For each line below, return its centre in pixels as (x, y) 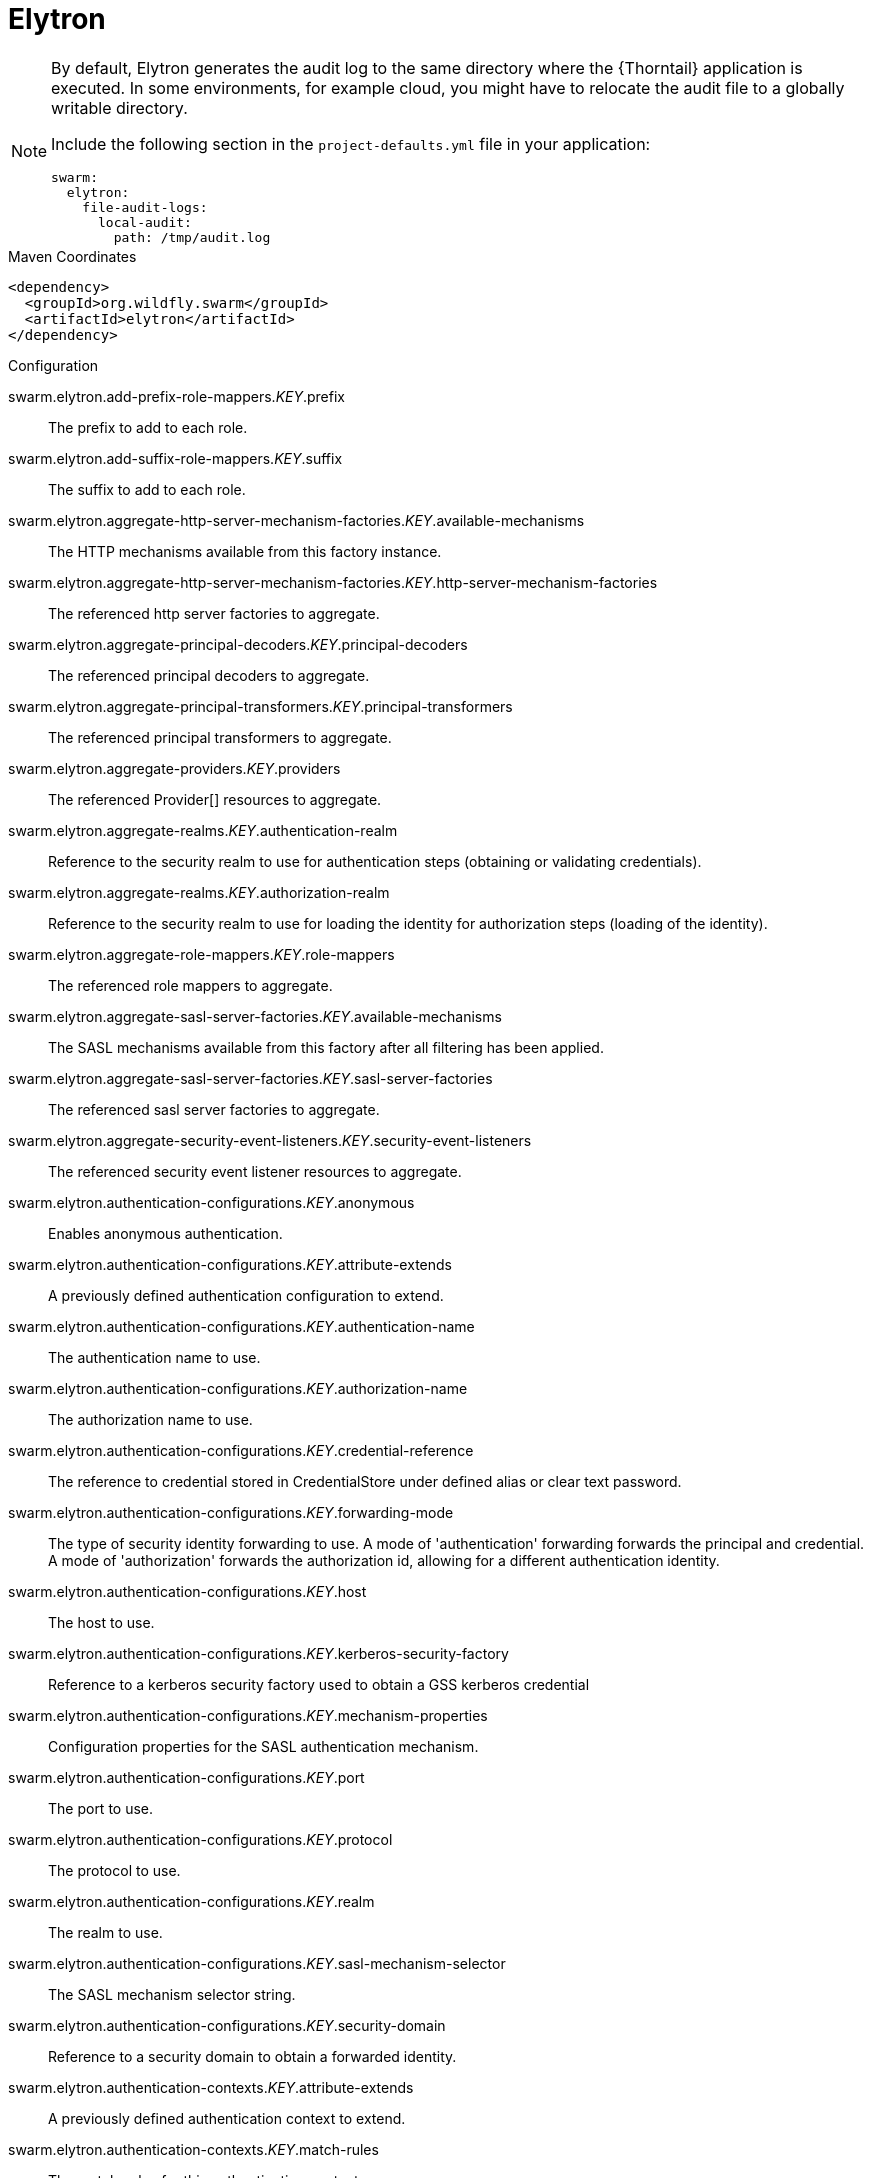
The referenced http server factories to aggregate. (214, 613)
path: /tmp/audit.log (192, 237)
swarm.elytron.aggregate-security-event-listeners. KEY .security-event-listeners (270, 1140)
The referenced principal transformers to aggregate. (220, 737)
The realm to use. (105, 1932)
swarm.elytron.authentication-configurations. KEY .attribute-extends (230, 1264)
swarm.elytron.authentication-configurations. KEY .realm (191, 1901)
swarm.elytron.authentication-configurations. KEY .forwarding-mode (231, 1512)
